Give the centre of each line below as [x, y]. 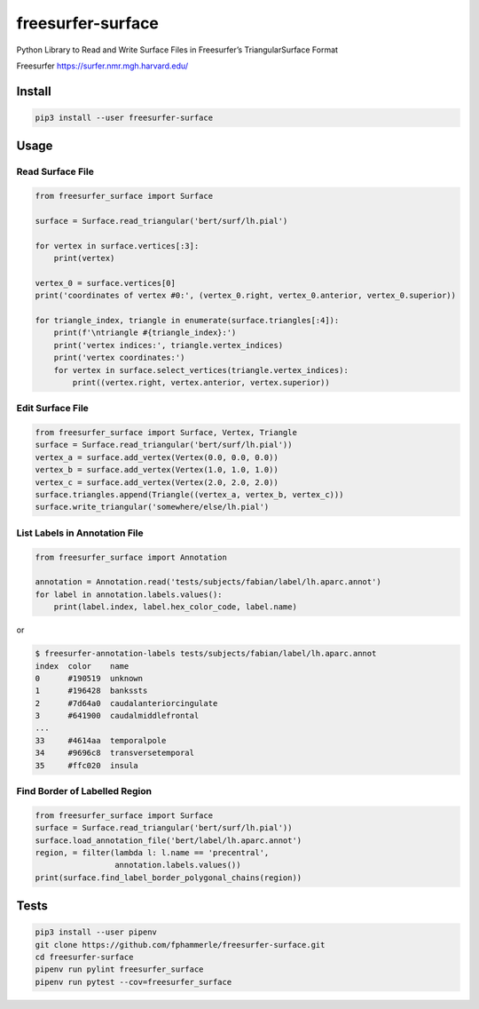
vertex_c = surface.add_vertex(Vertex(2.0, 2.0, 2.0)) [157, 482]
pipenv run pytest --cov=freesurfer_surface [133, 982]
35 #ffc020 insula [87, 765]
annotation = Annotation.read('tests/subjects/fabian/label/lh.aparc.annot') [208, 582]
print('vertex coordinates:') [119, 358]
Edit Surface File [52, 409]
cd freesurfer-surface [84, 957]
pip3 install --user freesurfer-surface [124, 117]
